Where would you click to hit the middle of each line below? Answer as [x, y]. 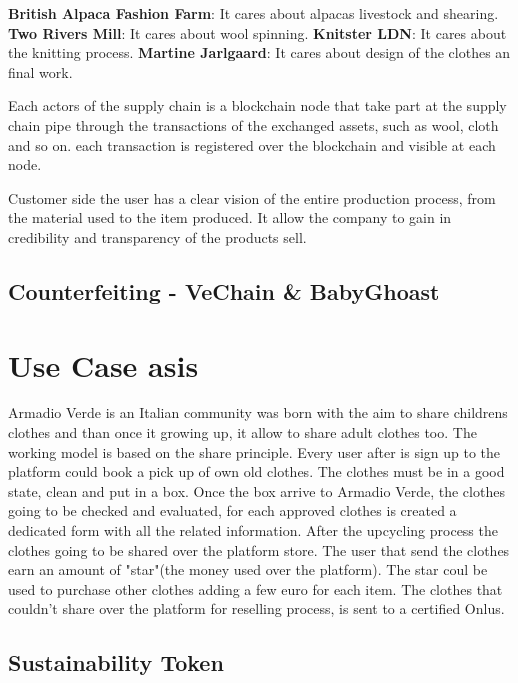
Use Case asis [103, 364]
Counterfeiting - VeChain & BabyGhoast [224, 290]
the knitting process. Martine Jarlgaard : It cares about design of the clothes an [259, 52]
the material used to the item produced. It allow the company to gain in [230, 217]
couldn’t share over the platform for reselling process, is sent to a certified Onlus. [256, 608]
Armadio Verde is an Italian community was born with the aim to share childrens [258, 412]
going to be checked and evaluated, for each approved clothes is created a [232, 510]
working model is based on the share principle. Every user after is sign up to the [254, 451]
